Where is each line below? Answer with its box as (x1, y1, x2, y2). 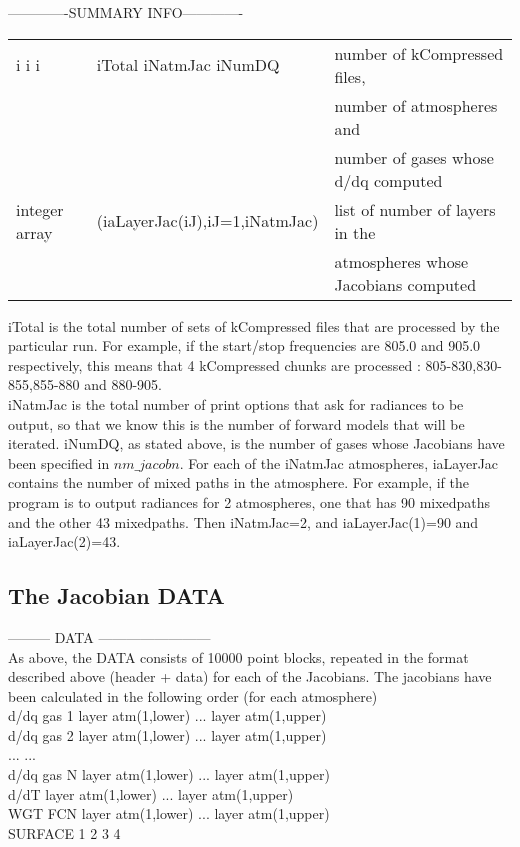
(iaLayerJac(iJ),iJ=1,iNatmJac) (96, 209, 319, 233)
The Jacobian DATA (8, 580, 225, 611)
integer (16, 197, 64, 221)
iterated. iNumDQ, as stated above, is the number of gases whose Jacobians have (8, 433, 505, 454)
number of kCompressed (334, 41, 504, 65)
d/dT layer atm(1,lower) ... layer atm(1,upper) (8, 783, 294, 804)
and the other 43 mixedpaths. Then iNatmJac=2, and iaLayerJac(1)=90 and (8, 511, 479, 532)
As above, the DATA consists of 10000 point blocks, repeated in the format (8, 646, 469, 667)
